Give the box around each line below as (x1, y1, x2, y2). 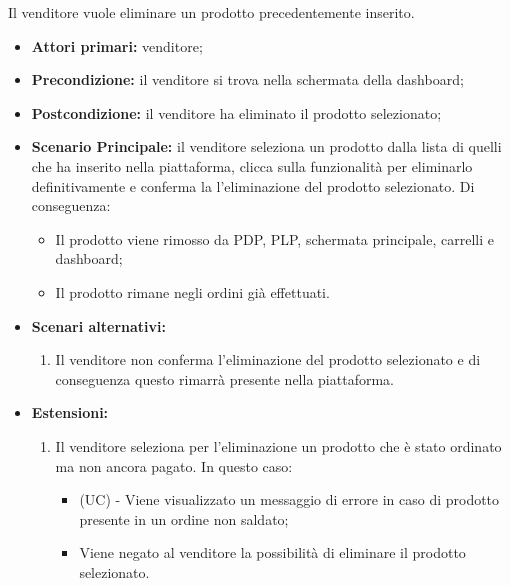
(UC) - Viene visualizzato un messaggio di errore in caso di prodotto (79, 489, 500, 510)
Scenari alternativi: (31, 315, 167, 336)
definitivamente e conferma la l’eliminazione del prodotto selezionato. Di (31, 175, 475, 196)
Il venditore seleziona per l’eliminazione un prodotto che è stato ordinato (55, 435, 502, 456)
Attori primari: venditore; (31, 35, 203, 56)
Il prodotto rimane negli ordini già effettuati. (55, 281, 330, 302)
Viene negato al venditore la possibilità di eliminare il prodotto (79, 542, 466, 563)
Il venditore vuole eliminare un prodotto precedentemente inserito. (8, 2, 415, 22)
